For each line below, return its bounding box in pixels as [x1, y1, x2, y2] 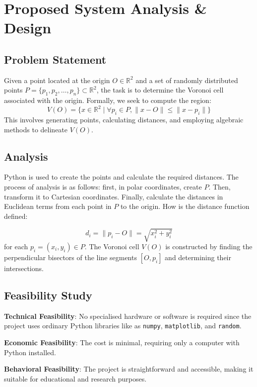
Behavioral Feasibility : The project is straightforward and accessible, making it [4, 364, 254, 374]
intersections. [4, 263, 44, 273]
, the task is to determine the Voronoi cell [96, 85, 224, 95]
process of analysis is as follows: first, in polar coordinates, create [4, 182, 202, 192]
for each [4, 241, 28, 251]
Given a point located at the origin [4, 75, 110, 85]
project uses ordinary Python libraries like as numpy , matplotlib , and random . [4, 320, 242, 331]
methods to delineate [4, 124, 68, 134]
